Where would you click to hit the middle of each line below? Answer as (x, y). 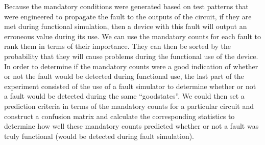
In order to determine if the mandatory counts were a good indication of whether (131, 66)
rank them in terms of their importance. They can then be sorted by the (118, 46)
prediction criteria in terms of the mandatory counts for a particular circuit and (129, 106)
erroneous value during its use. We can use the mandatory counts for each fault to (133, 36)
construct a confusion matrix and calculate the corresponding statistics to (119, 116)
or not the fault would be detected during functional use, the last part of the (124, 76)
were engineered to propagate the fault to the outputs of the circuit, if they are (128, 16)
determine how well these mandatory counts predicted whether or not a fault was (131, 126)
